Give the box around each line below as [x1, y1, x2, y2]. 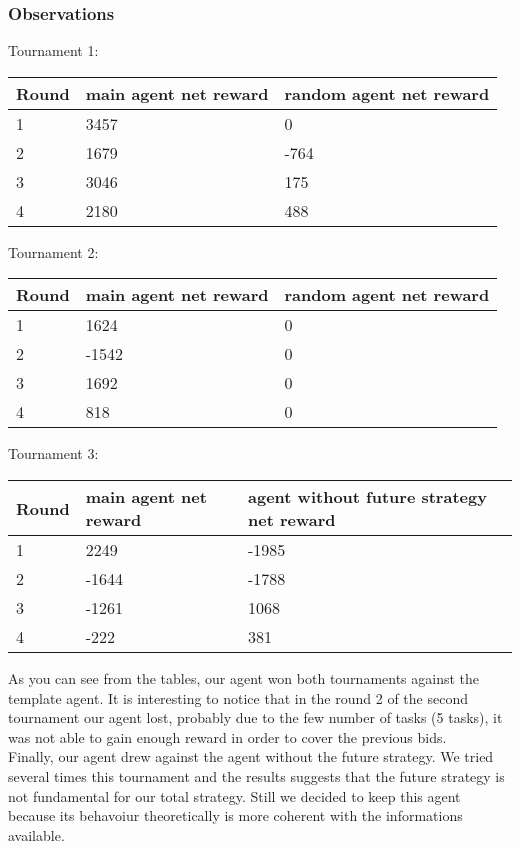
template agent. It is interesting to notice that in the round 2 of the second [8, 687, 468, 708]
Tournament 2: [8, 241, 99, 262]
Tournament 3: [8, 443, 99, 464]
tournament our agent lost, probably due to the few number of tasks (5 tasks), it [8, 707, 503, 728]
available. [8, 824, 65, 845]
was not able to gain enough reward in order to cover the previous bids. [8, 726, 447, 747]
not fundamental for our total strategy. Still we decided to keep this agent [8, 785, 461, 806]
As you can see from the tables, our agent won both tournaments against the [8, 668, 480, 688]
